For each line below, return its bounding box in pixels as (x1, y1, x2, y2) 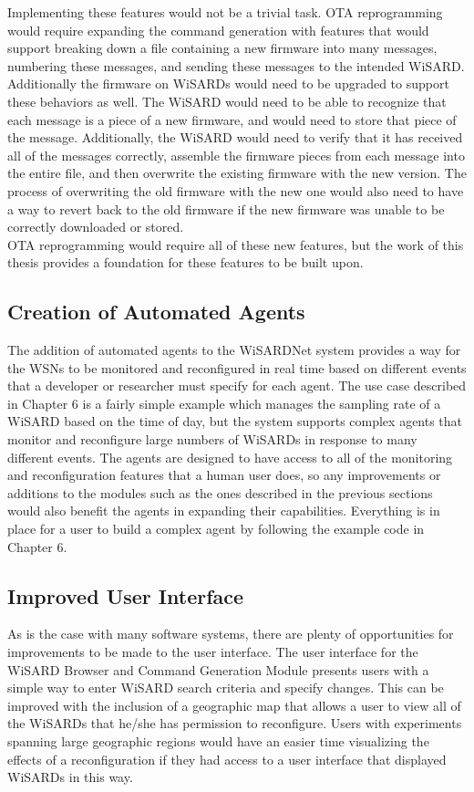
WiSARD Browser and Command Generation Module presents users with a (7, 660, 429, 679)
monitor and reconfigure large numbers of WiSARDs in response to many (7, 430, 417, 449)
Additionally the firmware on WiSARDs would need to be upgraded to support (7, 74, 449, 93)
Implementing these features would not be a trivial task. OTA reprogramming (7, 3, 443, 21)
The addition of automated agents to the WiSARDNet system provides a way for (7, 340, 461, 360)
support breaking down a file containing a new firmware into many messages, (7, 38, 438, 57)
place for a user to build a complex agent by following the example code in (7, 519, 425, 538)
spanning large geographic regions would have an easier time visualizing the (7, 732, 429, 750)
